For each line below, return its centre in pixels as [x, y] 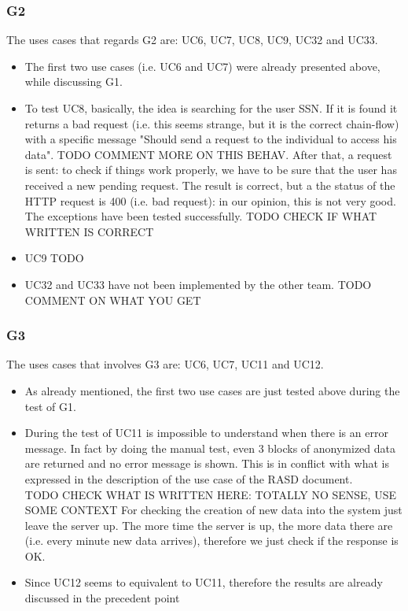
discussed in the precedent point [102, 598]
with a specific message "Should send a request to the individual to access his [211, 139]
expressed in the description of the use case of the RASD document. [189, 478]
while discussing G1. [74, 81]
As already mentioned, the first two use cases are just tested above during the [212, 390]
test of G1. [50, 406]
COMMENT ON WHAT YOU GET [113, 300]
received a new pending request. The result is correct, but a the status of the [210, 185]
